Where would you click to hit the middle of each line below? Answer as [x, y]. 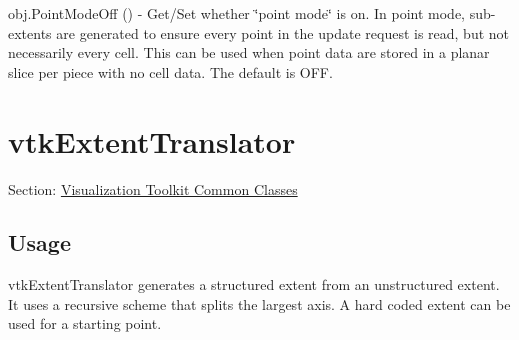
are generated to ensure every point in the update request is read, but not [283, 32]
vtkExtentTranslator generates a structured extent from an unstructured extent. [254, 284]
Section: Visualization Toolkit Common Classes [153, 188]
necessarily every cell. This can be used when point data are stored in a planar [249, 52]
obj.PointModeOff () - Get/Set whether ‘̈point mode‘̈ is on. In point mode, [237, 13]
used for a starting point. [85, 323]
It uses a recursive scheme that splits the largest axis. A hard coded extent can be [259, 303]
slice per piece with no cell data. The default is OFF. [170, 71]
